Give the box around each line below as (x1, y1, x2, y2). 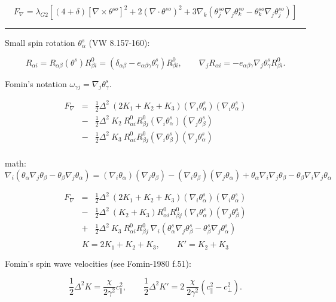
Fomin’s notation (5, 77, 67, 90)
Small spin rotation (5, 36, 75, 48)
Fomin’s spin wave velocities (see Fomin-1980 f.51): (5, 257, 191, 269)
